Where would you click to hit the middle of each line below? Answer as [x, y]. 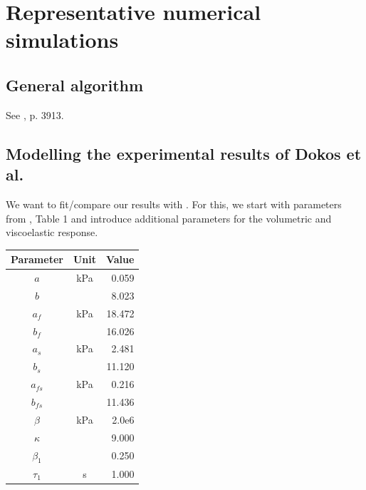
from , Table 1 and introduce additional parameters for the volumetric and [169, 218]
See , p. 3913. [35, 114]
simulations [62, 40]
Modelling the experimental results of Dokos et [184, 153]
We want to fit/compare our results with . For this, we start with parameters [174, 204]
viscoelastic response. [52, 232]
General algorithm [75, 85]
